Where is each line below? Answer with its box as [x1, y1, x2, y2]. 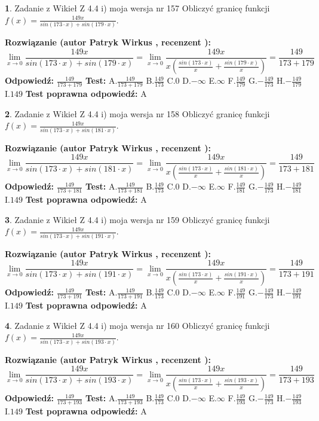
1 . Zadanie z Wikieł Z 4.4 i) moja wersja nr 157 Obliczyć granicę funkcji [5, 2, 270, 14]
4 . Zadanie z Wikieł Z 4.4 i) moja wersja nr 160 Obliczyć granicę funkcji [5, 319, 270, 331]
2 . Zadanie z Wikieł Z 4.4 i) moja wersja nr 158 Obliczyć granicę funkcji [5, 107, 270, 120]
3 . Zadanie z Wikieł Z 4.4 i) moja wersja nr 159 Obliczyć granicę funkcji [5, 213, 270, 225]
